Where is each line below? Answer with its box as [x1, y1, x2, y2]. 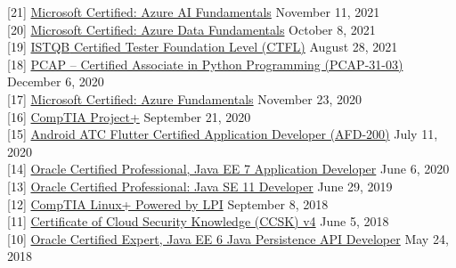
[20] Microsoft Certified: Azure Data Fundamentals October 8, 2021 [7, 20, 376, 38]
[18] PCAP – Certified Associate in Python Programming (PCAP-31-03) [7, 54, 403, 73]
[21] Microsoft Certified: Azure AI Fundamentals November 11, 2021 [7, 3, 380, 20]
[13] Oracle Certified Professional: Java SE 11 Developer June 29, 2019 [7, 176, 393, 195]
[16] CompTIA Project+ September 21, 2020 [7, 107, 251, 126]
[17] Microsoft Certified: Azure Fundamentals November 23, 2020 [7, 89, 362, 108]
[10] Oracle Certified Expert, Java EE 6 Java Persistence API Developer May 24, [7, 229, 449, 248]
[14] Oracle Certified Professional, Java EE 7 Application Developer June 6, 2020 [7, 159, 450, 178]
